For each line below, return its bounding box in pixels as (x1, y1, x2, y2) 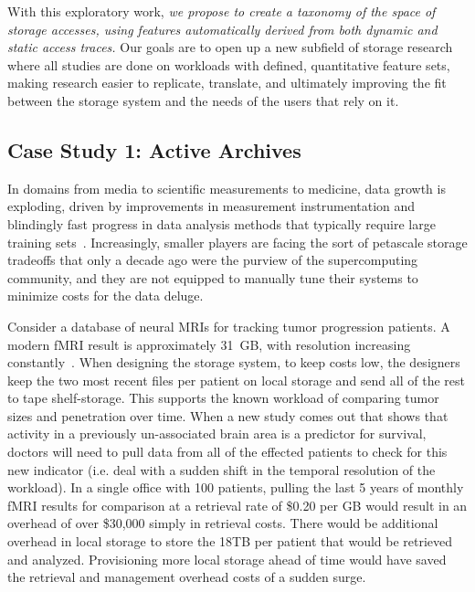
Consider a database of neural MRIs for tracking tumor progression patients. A (7, 316, 450, 335)
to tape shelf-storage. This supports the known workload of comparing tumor (7, 388, 439, 407)
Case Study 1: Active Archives (7, 135, 301, 164)
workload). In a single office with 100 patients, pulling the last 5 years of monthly (7, 478, 464, 497)
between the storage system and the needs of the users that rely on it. (7, 90, 399, 110)
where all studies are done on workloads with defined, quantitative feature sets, (7, 55, 450, 74)
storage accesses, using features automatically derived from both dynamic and (7, 19, 438, 38)
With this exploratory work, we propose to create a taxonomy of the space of (7, 2, 436, 20)
